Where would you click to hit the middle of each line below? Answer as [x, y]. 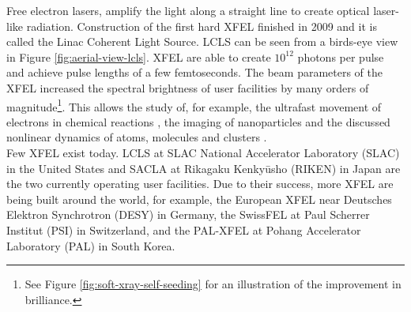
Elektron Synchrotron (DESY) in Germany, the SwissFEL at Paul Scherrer [188, 214]
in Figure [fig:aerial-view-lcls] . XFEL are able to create [139, 56]
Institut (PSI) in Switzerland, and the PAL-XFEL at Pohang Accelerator [184, 229]
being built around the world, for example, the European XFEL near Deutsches [199, 199]
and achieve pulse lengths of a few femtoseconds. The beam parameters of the [195, 72]
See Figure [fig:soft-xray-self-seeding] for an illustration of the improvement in [213, 284]
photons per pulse [341, 56]
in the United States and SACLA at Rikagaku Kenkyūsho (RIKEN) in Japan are [204, 168]
